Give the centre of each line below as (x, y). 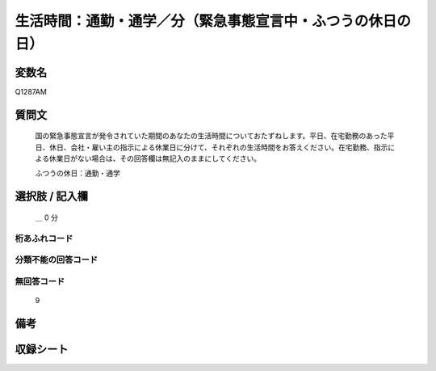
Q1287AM (31, 91)
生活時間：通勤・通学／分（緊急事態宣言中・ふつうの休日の (213, 21)
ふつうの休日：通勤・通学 (78, 173)
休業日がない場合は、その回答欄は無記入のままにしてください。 (155, 158)
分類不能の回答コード (57, 260)
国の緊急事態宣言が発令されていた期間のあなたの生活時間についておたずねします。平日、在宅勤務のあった (211, 136)
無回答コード (40, 281)
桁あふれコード (44, 238)
